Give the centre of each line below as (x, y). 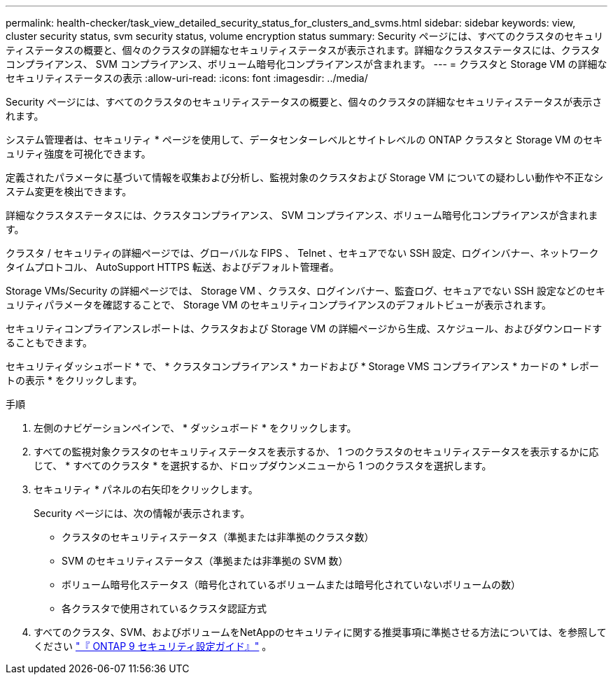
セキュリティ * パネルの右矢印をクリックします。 (146, 489)
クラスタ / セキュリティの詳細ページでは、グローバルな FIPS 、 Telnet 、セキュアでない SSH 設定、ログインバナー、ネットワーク (302, 253)
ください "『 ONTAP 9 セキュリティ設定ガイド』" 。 (153, 646)
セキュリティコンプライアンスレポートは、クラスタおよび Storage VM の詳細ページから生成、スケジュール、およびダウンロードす (304, 328)
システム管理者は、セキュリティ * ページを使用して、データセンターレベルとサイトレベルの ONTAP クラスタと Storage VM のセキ (304, 140)
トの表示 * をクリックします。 (74, 380)
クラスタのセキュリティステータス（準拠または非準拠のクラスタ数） (218, 537)
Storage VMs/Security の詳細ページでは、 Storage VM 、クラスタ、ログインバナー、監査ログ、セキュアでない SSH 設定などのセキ (305, 291)
